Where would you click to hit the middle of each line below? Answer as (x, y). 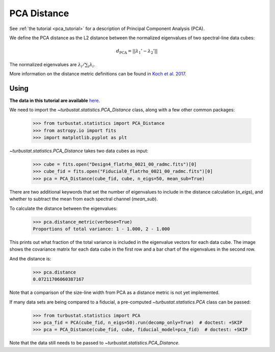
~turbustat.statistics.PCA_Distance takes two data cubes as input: (79, 151)
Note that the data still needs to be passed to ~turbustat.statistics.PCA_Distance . (94, 343)
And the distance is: (30, 259)
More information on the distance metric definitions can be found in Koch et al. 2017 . (98, 74)
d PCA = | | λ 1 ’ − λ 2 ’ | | (137, 52)
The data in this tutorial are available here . (55, 100)
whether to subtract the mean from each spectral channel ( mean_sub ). (84, 199)
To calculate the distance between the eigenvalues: (63, 208)
